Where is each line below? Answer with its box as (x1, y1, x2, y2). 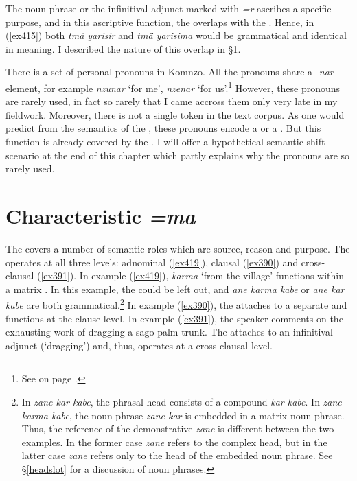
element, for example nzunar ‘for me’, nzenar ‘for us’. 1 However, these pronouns (5, 78, 341, 95)
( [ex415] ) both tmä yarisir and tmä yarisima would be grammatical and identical (5, 28, 347, 43)
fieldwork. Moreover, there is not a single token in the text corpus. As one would (5, 107, 345, 121)
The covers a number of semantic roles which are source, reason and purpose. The (5, 241, 350, 255)
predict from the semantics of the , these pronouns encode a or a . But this (5, 121, 321, 135)
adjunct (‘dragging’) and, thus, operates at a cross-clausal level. (5, 338, 273, 352)
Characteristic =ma (5, 201, 196, 230)
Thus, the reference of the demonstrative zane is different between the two (21, 421, 334, 436)
